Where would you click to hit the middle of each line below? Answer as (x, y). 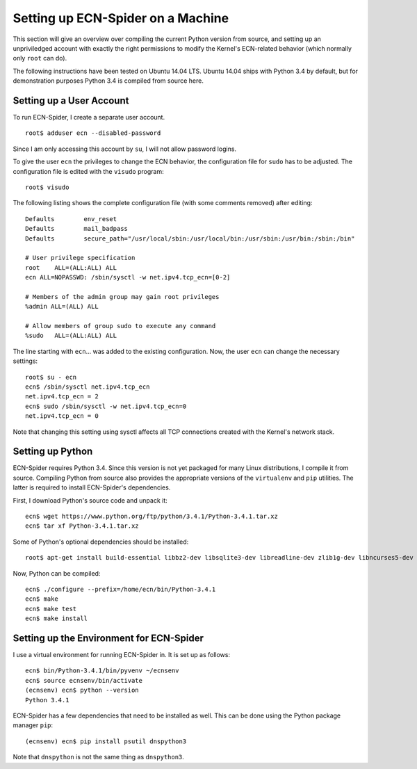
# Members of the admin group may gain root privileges (122, 297)
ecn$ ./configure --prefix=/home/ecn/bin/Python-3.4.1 (121, 589)
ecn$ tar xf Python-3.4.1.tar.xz (82, 526)
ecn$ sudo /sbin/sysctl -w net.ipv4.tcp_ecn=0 (106, 406)
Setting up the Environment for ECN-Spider (108, 638)
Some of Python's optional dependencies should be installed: (101, 542)
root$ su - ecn (51, 377)
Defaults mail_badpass (77, 229)
